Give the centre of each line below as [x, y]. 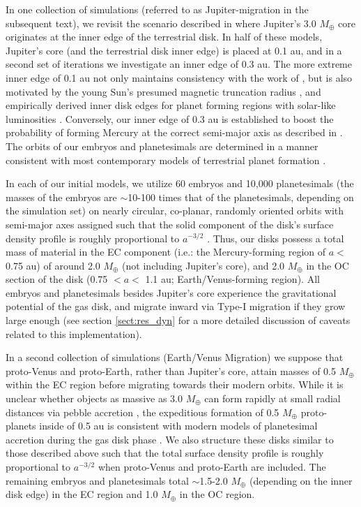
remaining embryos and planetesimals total [97, 480]
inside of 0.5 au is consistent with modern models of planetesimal [178, 426]
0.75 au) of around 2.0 [53, 265]
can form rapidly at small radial [272, 398]
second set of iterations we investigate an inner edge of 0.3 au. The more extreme [179, 64]
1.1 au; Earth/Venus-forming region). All [232, 279]
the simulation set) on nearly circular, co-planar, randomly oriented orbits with [175, 211]
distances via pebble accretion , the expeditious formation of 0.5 [143, 412]
